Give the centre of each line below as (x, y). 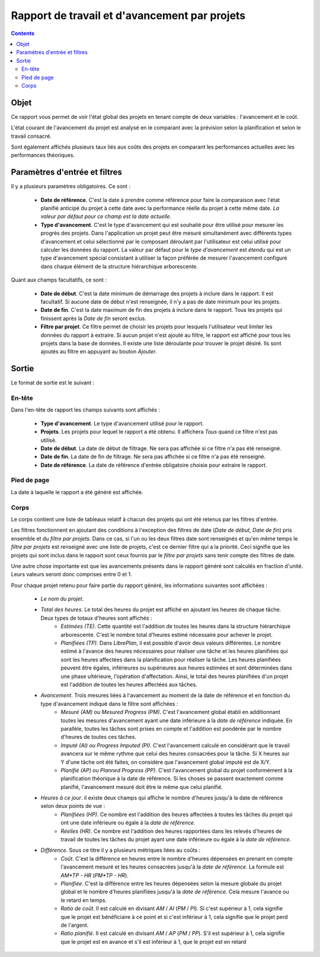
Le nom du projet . (62, 599)
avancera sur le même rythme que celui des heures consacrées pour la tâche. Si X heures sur (175, 754)
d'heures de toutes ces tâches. (98, 737)
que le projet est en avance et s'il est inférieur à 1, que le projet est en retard (153, 942)
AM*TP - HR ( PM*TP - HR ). (95, 875)
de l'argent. (75, 925)
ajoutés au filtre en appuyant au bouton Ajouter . (99, 352)
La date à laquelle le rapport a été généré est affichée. (77, 492)
